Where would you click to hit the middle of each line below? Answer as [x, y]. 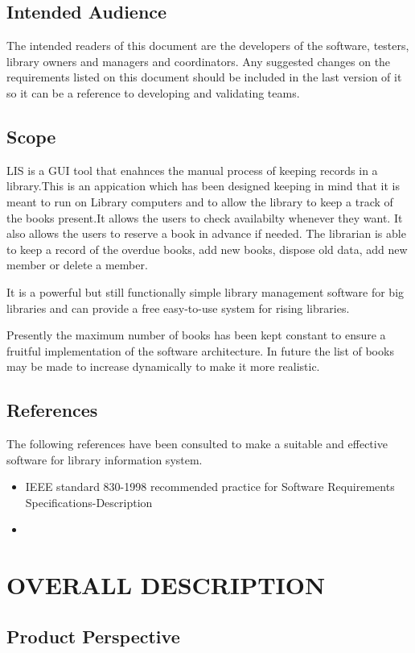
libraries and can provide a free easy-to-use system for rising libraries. [178, 308]
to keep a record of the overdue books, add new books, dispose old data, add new [207, 249]
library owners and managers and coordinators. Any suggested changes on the [199, 61]
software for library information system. [105, 459]
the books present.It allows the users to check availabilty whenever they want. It [205, 217]
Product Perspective [93, 636]
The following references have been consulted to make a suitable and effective [197, 444]
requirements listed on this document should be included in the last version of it [204, 77]
